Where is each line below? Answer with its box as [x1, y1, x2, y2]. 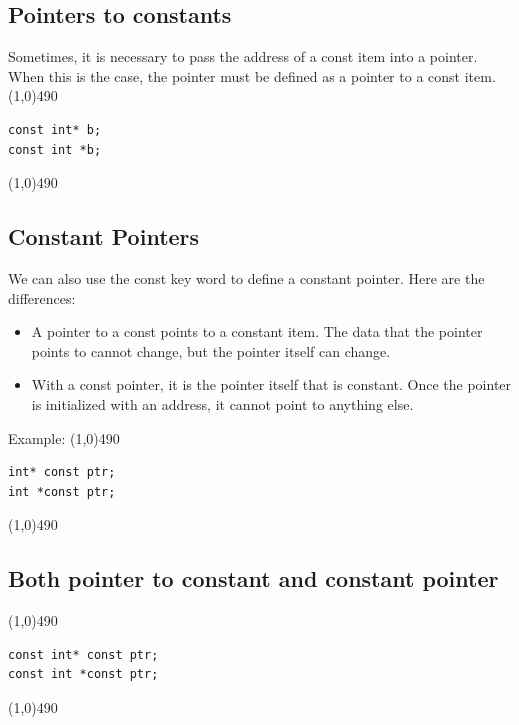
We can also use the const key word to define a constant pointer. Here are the [8, 267, 485, 288]
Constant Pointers [8, 221, 200, 252]
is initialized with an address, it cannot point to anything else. [31, 393, 414, 414]
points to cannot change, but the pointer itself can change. [31, 340, 391, 361]
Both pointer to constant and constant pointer [8, 563, 499, 594]
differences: [8, 287, 76, 308]
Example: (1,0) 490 [8, 427, 120, 448]
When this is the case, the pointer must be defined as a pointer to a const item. [8, 65, 496, 86]
